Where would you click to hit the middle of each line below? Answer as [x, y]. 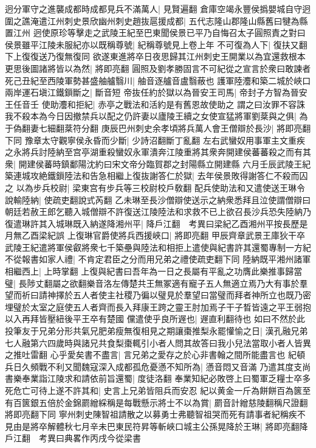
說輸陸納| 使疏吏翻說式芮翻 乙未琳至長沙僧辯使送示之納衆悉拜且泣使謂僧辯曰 [158, 199]
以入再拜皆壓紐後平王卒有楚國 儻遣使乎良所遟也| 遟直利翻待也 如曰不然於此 [155, 319]
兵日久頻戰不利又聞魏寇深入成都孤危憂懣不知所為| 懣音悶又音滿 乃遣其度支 [154, 366]
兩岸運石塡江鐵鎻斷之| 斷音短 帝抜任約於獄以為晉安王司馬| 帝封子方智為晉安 [156, 92]
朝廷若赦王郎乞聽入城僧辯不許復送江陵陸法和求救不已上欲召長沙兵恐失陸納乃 [158, 212]
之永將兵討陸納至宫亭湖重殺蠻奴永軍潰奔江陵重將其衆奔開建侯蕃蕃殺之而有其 [158, 152]
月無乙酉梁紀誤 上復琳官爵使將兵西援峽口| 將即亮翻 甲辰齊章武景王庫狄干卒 [155, 235]
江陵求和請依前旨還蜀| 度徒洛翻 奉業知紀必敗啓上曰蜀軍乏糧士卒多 [179, 378]
